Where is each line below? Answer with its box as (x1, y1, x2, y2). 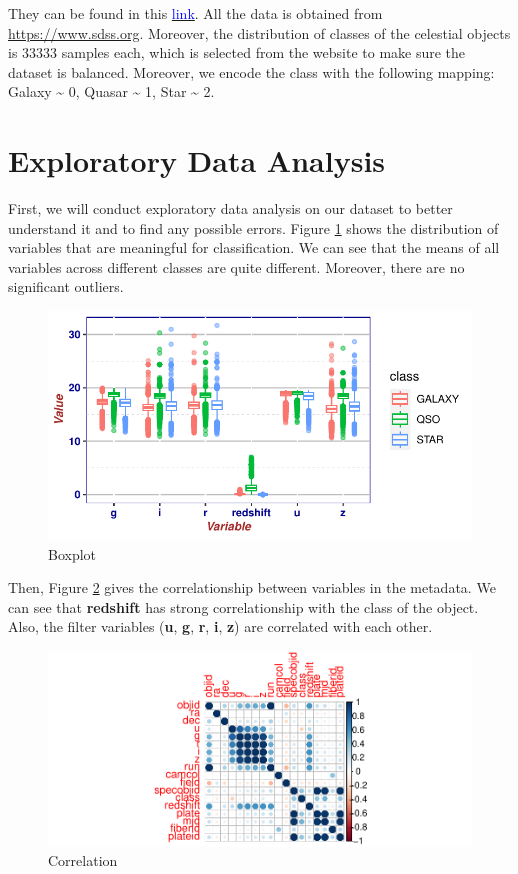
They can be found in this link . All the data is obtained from (8, 3, 383, 23)
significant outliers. (8, 276, 124, 297)
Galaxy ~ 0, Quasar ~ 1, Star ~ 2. (8, 81, 215, 102)
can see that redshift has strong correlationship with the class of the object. (8, 596, 479, 617)
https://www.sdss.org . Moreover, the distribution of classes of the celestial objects (8, 22, 511, 43)
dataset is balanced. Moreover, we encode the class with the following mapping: (8, 61, 495, 82)
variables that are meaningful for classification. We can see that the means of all (8, 237, 500, 258)
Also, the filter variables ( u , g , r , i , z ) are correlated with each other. (8, 616, 433, 637)
